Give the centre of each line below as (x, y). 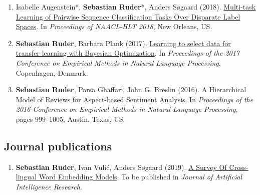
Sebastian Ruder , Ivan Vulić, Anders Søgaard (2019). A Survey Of (121, 167)
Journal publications (58, 146)
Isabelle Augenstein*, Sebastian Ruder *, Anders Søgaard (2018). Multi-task (136, 7)
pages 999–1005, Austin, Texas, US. (70, 119)
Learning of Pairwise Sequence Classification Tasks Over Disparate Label (128, 16)
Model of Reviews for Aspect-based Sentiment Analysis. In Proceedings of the (135, 99)
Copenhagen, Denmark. (52, 72)
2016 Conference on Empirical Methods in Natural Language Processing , (127, 109)
